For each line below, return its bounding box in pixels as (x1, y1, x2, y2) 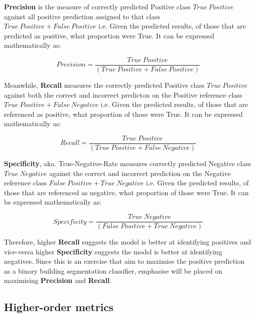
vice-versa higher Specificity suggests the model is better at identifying (4, 246, 222, 256)
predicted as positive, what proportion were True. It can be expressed (4, 30, 215, 40)
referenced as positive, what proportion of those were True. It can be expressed (4, 108, 243, 119)
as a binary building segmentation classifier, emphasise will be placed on (4, 265, 222, 276)
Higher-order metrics (4, 299, 114, 315)
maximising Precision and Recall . (4, 275, 112, 285)
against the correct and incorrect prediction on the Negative (49, 168, 231, 178)
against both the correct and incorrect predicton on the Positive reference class (4, 89, 243, 100)
